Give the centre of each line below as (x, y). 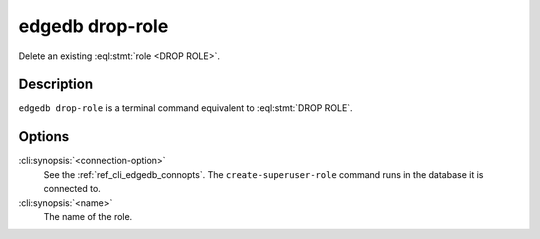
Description (56, 84)
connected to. (72, 189)
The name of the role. (88, 216)
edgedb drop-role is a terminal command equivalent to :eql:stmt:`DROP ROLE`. (186, 108)
